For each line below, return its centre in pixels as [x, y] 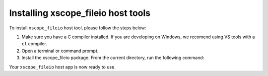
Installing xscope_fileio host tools [80, 13]
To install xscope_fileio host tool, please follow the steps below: [78, 28]
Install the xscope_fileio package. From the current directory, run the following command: [113, 58]
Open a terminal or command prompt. [60, 51]
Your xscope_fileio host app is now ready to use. [63, 67]
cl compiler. [34, 44]
